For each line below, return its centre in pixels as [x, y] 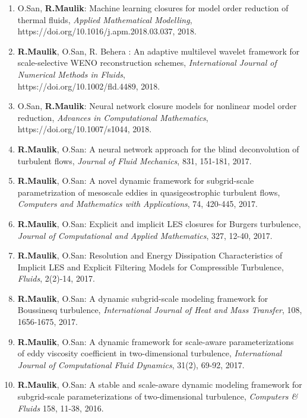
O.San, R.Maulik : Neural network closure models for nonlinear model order [157, 106]
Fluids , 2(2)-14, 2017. [56, 278]
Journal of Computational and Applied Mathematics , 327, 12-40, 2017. [145, 235]
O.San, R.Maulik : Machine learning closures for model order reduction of [153, 8]
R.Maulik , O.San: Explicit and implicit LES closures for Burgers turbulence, [159, 223]
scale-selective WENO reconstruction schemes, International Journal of [147, 63]
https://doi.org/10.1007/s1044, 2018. [85, 129]
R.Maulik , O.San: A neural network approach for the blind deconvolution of [158, 149]
